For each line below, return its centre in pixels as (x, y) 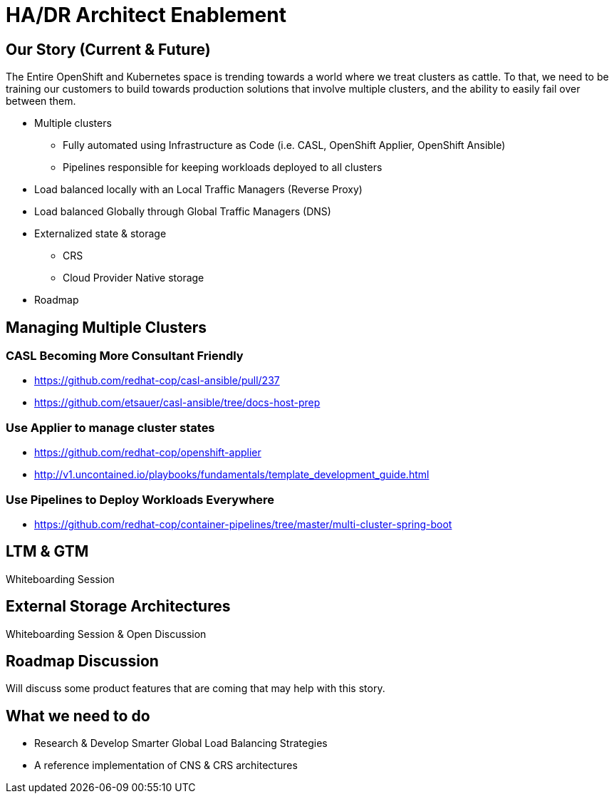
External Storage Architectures (118, 607)
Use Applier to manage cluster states (110, 427)
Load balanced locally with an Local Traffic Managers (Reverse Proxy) (198, 190)
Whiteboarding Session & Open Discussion (106, 634)
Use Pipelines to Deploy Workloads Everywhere (140, 499)
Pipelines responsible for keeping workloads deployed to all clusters (223, 167)
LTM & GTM (47, 552)
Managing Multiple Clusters (106, 327)
